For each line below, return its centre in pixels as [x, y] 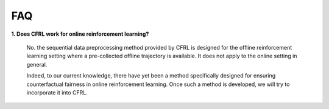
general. [37, 64]
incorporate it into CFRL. [57, 92]
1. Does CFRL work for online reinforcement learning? [80, 34]
